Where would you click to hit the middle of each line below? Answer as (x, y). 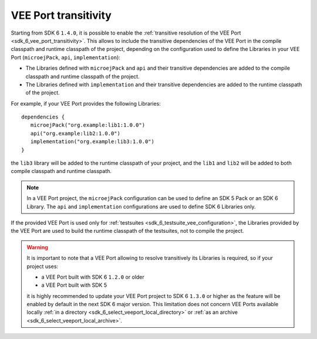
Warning (37, 247)
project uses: (43, 266)
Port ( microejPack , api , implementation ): (65, 57)
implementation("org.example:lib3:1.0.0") (92, 142)
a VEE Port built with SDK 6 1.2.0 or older (93, 277)
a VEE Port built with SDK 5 (74, 285)
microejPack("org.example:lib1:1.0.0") (88, 125)
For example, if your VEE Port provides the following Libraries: (86, 103)
